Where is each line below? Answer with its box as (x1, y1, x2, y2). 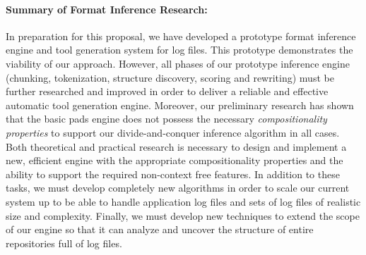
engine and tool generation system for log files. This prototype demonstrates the (6, 42, 353, 57)
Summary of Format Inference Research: (6, 1, 208, 16)
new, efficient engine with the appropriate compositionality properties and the (6, 153, 343, 168)
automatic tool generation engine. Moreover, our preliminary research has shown (6, 97, 354, 112)
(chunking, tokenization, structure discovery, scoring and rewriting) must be (6, 70, 334, 85)
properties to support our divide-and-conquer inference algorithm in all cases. (6, 125, 340, 139)
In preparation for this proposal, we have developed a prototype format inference (6, 28, 356, 43)
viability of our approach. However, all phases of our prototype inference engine (6, 56, 350, 70)
